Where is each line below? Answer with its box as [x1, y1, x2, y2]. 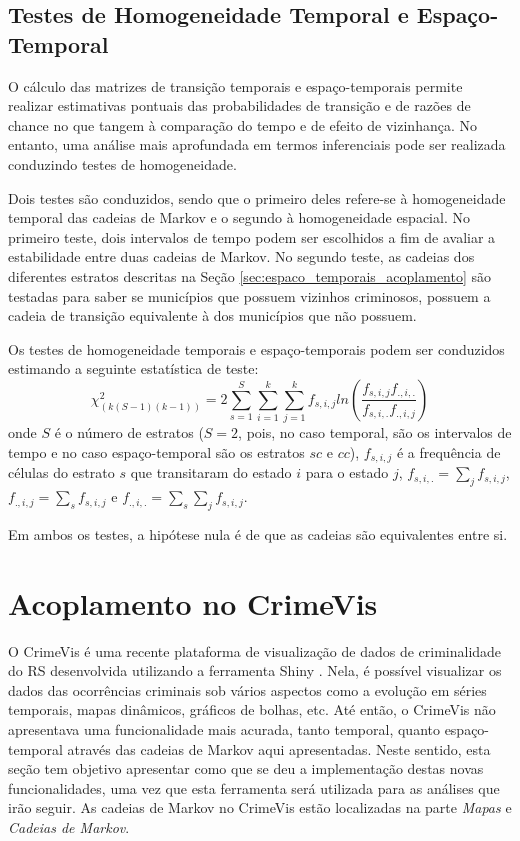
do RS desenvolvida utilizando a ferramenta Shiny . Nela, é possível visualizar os [8, 660, 502, 681]
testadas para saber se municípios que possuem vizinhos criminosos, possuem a [8, 285, 491, 306]
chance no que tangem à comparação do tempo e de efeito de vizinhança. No [8, 114, 477, 135]
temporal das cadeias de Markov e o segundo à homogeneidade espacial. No [8, 207, 470, 228]
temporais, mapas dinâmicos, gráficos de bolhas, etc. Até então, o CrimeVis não [8, 699, 496, 720]
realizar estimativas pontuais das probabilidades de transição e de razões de [8, 95, 471, 116]
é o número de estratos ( [54, 422, 204, 443]
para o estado [305, 462, 389, 483]
